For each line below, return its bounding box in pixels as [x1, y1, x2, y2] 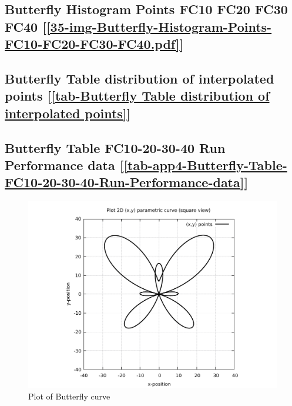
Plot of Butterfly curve [28, 390, 110, 402]
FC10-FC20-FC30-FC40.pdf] [5, 35, 180, 53]
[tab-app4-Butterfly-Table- [123, 155, 287, 174]
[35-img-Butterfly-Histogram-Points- [46, 17, 272, 35]
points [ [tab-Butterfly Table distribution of [5, 86, 270, 105]
